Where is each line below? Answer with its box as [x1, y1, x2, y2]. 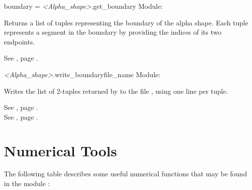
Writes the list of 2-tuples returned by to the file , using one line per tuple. [4, 85, 228, 96]
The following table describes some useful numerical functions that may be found [4, 169, 247, 179]
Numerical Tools [4, 140, 117, 160]
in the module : [4, 178, 50, 189]
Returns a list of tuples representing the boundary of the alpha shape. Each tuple [4, 17, 249, 27]
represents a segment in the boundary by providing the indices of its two [4, 27, 222, 37]
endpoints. [4, 36, 35, 46]
